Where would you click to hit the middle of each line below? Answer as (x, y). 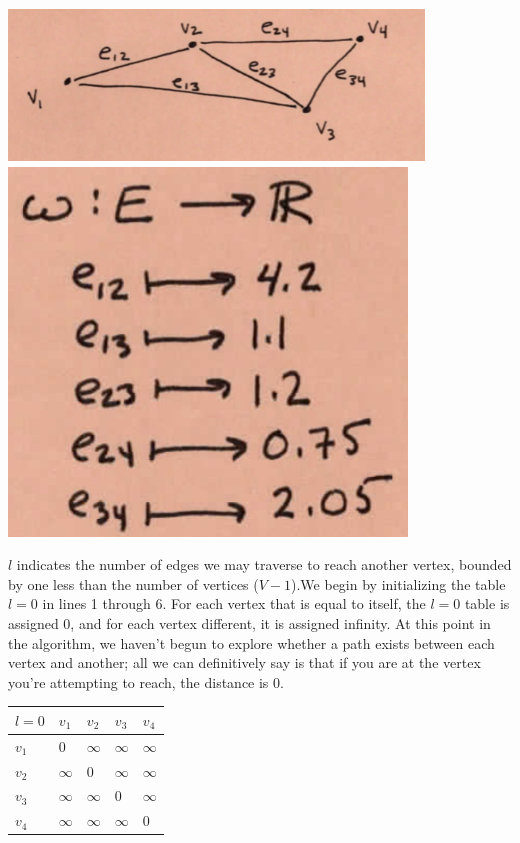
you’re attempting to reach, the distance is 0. (146, 681)
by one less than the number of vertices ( (133, 583)
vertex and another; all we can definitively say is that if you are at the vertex (244, 662)
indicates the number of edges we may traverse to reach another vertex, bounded (264, 564)
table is (487, 603)
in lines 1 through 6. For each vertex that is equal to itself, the (234, 603)
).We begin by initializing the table (398, 583)
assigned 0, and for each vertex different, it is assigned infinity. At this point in (249, 622)
